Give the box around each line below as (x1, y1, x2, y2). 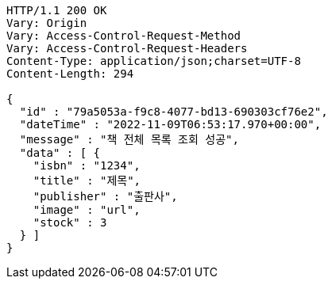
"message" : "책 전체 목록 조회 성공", (19, 133, 239, 146)
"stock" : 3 (33, 216, 107, 229)
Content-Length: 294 (6, 67, 134, 80)
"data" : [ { (19, 146, 101, 159)
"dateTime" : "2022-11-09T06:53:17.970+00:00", (19, 118, 322, 131)
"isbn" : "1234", (33, 159, 141, 172)
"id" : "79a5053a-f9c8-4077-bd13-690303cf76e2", (19, 105, 328, 118)
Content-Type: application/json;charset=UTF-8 (6, 55, 301, 67)
